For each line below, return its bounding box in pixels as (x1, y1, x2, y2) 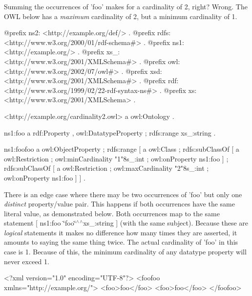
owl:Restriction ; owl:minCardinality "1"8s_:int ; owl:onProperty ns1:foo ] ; (4, 153, 229, 163)
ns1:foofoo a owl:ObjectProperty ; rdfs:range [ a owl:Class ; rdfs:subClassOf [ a (4, 144, 239, 154)
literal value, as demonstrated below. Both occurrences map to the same (4, 208, 220, 218)
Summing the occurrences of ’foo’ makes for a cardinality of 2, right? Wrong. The (4, 1, 248, 11)
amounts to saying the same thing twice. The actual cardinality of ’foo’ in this (4, 237, 238, 247)
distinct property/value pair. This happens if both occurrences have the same (4, 199, 235, 209)
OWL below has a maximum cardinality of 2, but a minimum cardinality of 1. (4, 11, 237, 21)
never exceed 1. (4, 256, 49, 266)
